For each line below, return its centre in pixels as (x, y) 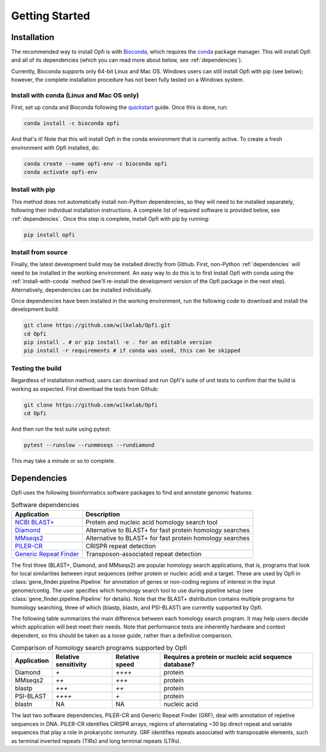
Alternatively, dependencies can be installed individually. (82, 290)
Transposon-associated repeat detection (143, 554)
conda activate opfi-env (61, 172)
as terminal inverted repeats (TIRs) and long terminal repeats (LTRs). (96, 741)
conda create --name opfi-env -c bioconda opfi (95, 164)
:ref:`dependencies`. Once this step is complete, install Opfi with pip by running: (110, 218)
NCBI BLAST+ (34, 522)
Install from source (39, 252)
